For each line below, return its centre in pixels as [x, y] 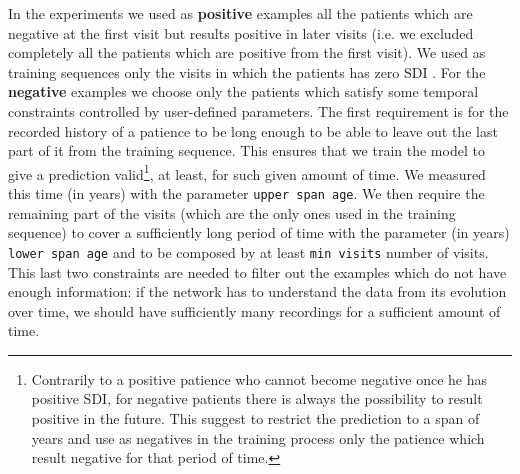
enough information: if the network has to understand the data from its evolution [257, 291]
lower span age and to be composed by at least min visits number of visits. [248, 251]
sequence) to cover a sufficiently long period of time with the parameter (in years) [259, 232]
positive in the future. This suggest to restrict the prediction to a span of [255, 418]
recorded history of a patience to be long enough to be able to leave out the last [253, 130]
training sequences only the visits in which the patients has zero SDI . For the [247, 71]
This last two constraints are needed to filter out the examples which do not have [257, 271]
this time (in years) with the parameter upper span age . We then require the [246, 193]
